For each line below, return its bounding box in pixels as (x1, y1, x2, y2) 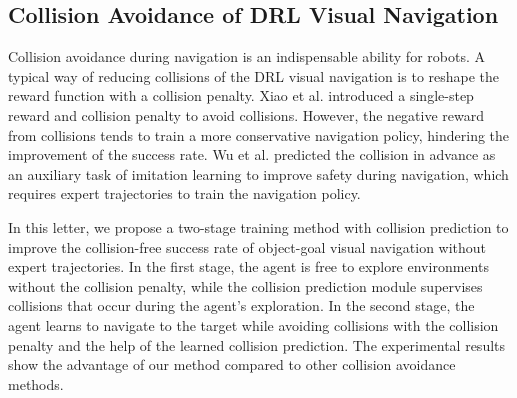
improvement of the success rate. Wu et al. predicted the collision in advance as (8, 144, 496, 165)
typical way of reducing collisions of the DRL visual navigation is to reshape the (8, 65, 500, 86)
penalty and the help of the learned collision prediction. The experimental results (8, 334, 506, 355)
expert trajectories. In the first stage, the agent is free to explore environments (8, 256, 489, 277)
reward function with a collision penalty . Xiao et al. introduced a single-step (8, 85, 474, 106)
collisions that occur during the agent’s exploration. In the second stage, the (8, 295, 475, 316)
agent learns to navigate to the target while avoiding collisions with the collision (8, 314, 499, 335)
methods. (8, 373, 64, 394)
